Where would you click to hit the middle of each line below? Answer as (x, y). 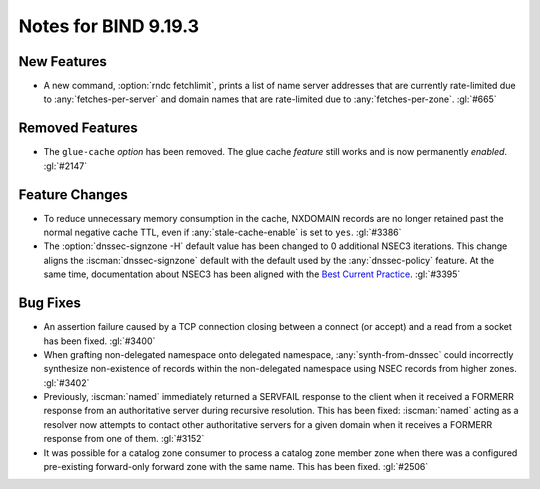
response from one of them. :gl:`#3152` (124, 439)
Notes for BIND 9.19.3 (109, 26)
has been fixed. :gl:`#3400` (99, 341)
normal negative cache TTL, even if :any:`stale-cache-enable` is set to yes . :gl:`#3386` (222, 232)
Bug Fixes (50, 303)
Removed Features (78, 128)
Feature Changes (73, 194)
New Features (62, 61)
